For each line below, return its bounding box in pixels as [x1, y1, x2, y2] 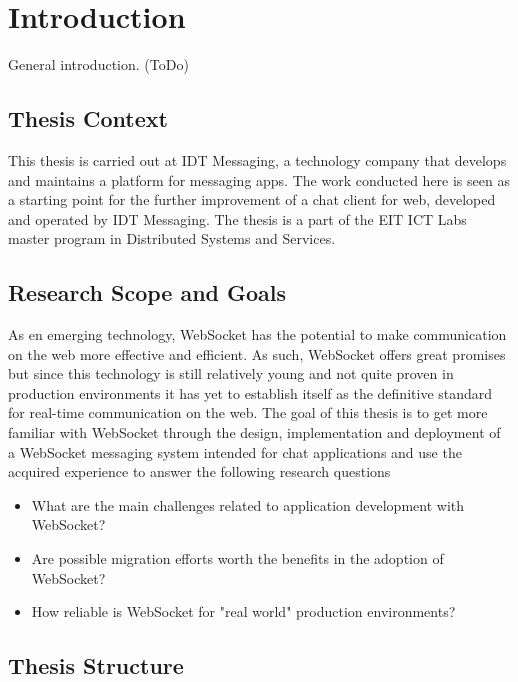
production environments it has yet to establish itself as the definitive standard [8, 382, 493, 403]
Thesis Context [8, 103, 168, 134]
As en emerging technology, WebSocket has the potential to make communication [8, 324, 507, 345]
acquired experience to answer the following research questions [8, 461, 391, 482]
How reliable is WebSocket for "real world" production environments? [31, 601, 456, 622]
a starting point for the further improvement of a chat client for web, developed [8, 189, 496, 210]
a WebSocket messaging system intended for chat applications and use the [8, 441, 462, 462]
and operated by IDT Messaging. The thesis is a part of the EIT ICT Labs [8, 208, 467, 229]
